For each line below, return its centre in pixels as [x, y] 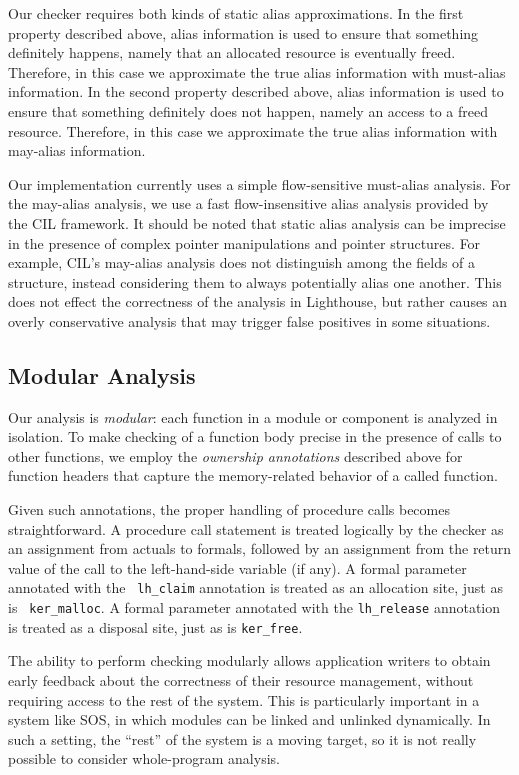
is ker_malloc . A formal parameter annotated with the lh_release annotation [254, 607]
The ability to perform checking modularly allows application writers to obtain [249, 660]
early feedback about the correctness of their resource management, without [241, 680]
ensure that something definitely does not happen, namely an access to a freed [248, 110]
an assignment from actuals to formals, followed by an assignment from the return [260, 548]
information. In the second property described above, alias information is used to [256, 91]
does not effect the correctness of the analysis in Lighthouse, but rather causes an [258, 301]
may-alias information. [77, 150]
